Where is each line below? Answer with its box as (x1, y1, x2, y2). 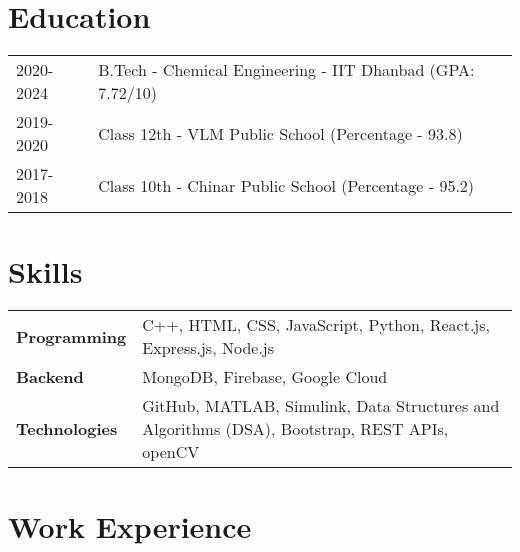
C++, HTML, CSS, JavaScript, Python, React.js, (142, 313, 491, 337)
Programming (16, 324, 127, 348)
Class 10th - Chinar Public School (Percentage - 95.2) (98, 173, 475, 197)
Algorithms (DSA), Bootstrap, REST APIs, (142, 417, 449, 441)
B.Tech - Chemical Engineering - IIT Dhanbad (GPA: (98, 58, 475, 82)
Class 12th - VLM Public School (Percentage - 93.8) (98, 121, 463, 145)
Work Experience (8, 506, 252, 547)
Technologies (16, 417, 118, 441)
